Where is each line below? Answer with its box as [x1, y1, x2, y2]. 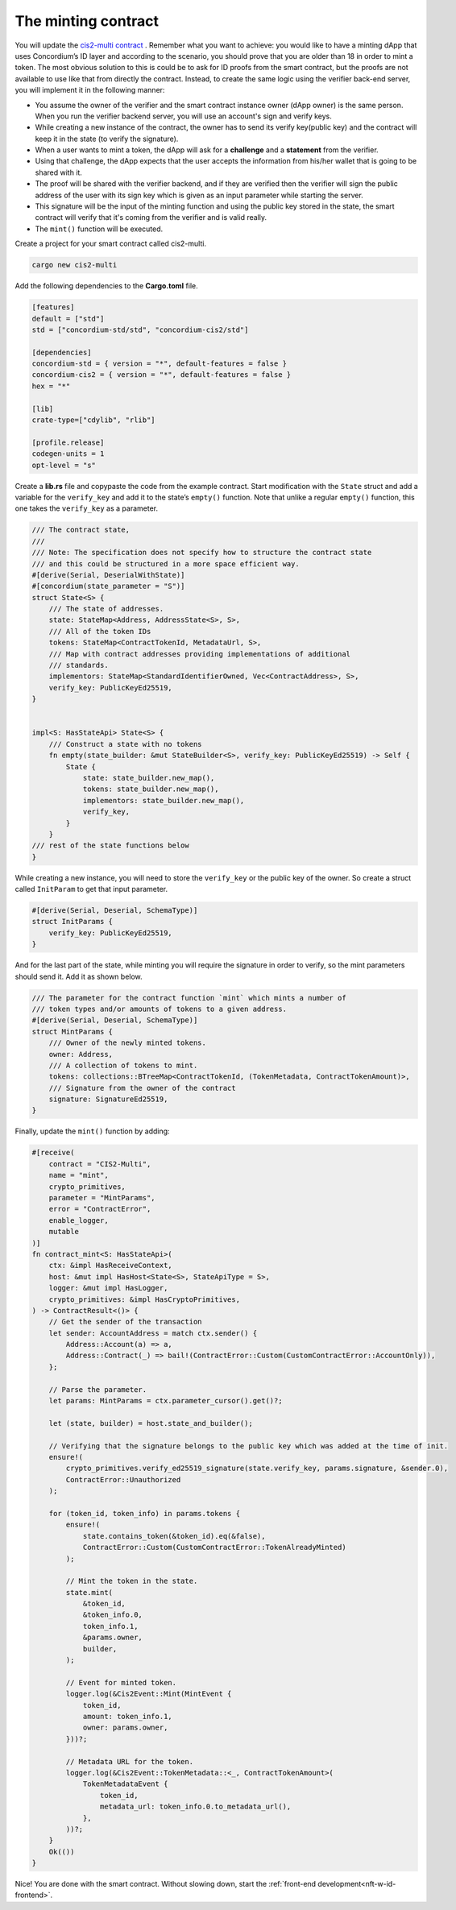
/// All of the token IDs [48, 627, 151, 636]
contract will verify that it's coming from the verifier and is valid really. [35, 213, 267, 222]
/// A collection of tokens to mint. [48, 1060, 198, 1070]
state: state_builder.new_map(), [82, 773, 215, 782]
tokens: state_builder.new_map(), [82, 785, 219, 793]
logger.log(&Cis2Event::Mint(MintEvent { [65, 1689, 232, 1699]
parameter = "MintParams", [48, 1193, 156, 1203]
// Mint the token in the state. [65, 1576, 198, 1586]
